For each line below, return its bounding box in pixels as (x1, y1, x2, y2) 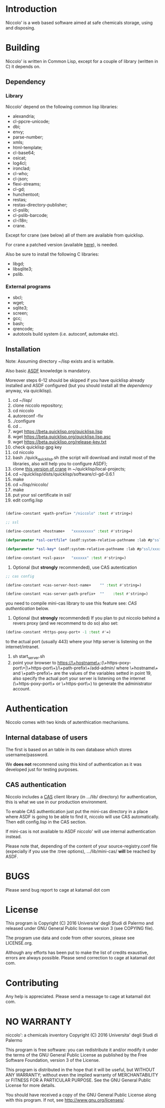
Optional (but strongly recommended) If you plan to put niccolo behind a (12, 615, 160, 621)
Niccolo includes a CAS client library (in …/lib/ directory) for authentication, (5, 793, 157, 799)
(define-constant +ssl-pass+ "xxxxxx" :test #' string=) (5, 555, 126, 560)
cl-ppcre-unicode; (12, 118, 50, 124)
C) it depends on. (5, 63, 41, 69)
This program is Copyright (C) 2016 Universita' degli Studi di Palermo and (5, 920, 154, 926)
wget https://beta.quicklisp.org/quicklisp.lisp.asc (12, 433, 111, 440)
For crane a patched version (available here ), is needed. (5, 241, 118, 247)
